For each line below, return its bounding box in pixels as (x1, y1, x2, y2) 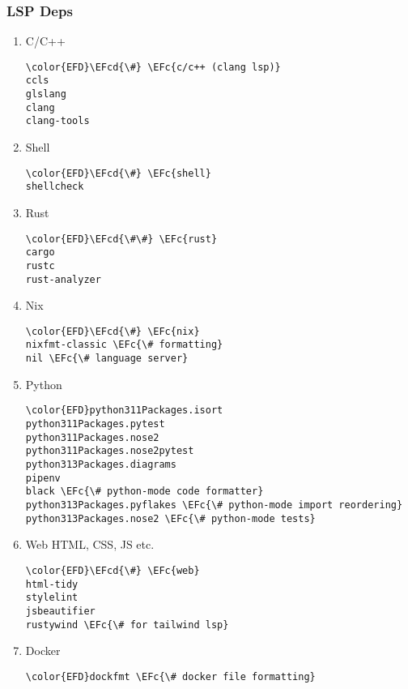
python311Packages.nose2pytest (25, 445, 194, 457)
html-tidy (25, 578, 79, 590)
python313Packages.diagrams (25, 459, 176, 470)
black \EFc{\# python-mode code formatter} (25, 486, 264, 498)
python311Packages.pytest (25, 418, 165, 430)
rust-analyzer (25, 273, 101, 285)
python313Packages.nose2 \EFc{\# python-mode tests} (25, 512, 316, 524)
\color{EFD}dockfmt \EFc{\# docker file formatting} (25, 670, 316, 683)
